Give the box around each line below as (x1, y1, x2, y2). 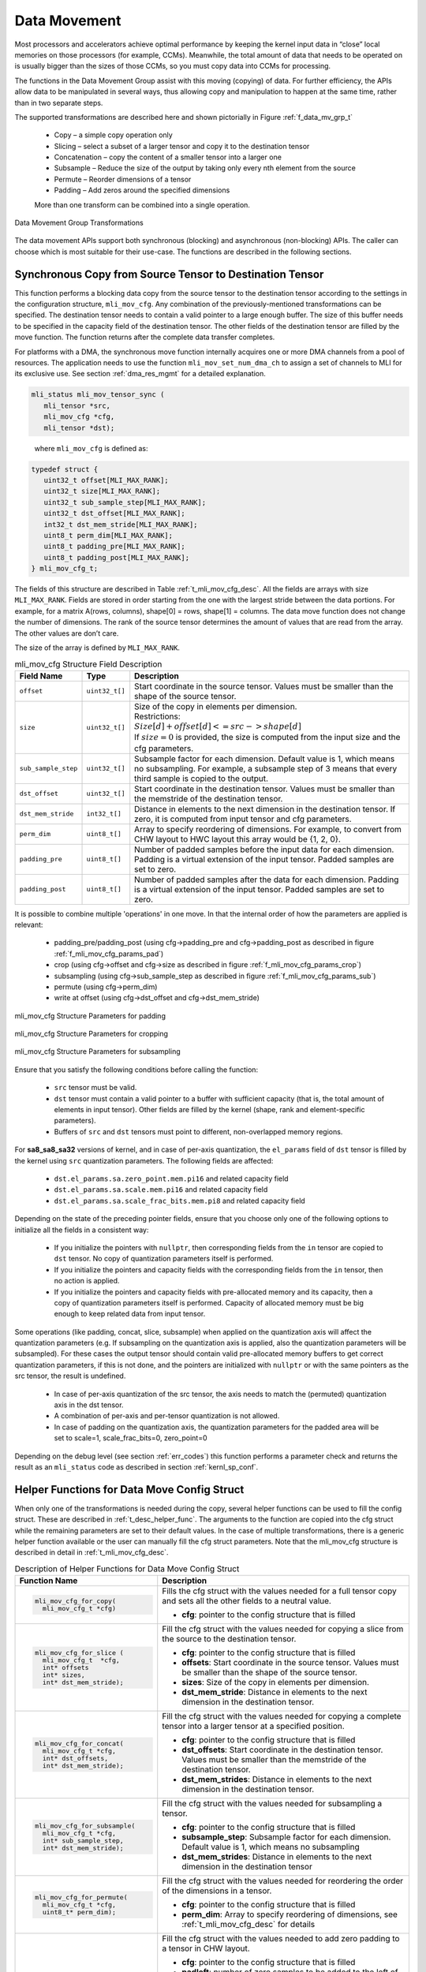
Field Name (19, 670, 63, 682)
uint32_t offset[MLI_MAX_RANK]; (43, 476, 169, 484)
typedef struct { (31, 465, 99, 473)
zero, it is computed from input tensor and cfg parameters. (134, 813, 352, 824)
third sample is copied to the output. (134, 773, 268, 784)
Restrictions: (134, 711, 181, 722)
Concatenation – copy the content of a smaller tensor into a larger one (54, 152, 282, 162)
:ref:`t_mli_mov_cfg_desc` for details (181, 1919, 316, 1930)
